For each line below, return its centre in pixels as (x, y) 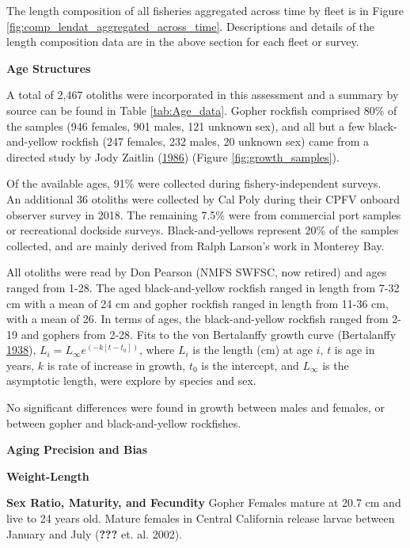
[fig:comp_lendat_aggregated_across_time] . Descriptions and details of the (191, 26)
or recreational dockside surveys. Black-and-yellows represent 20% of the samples (203, 230)
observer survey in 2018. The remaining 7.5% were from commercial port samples (204, 214)
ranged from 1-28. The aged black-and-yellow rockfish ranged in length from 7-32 (203, 287)
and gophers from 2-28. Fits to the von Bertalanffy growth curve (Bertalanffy (209, 334)
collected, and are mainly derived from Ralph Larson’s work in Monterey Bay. (196, 245)
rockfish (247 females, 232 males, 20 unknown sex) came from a (215, 141)
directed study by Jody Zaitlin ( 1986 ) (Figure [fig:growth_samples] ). (173, 156)
